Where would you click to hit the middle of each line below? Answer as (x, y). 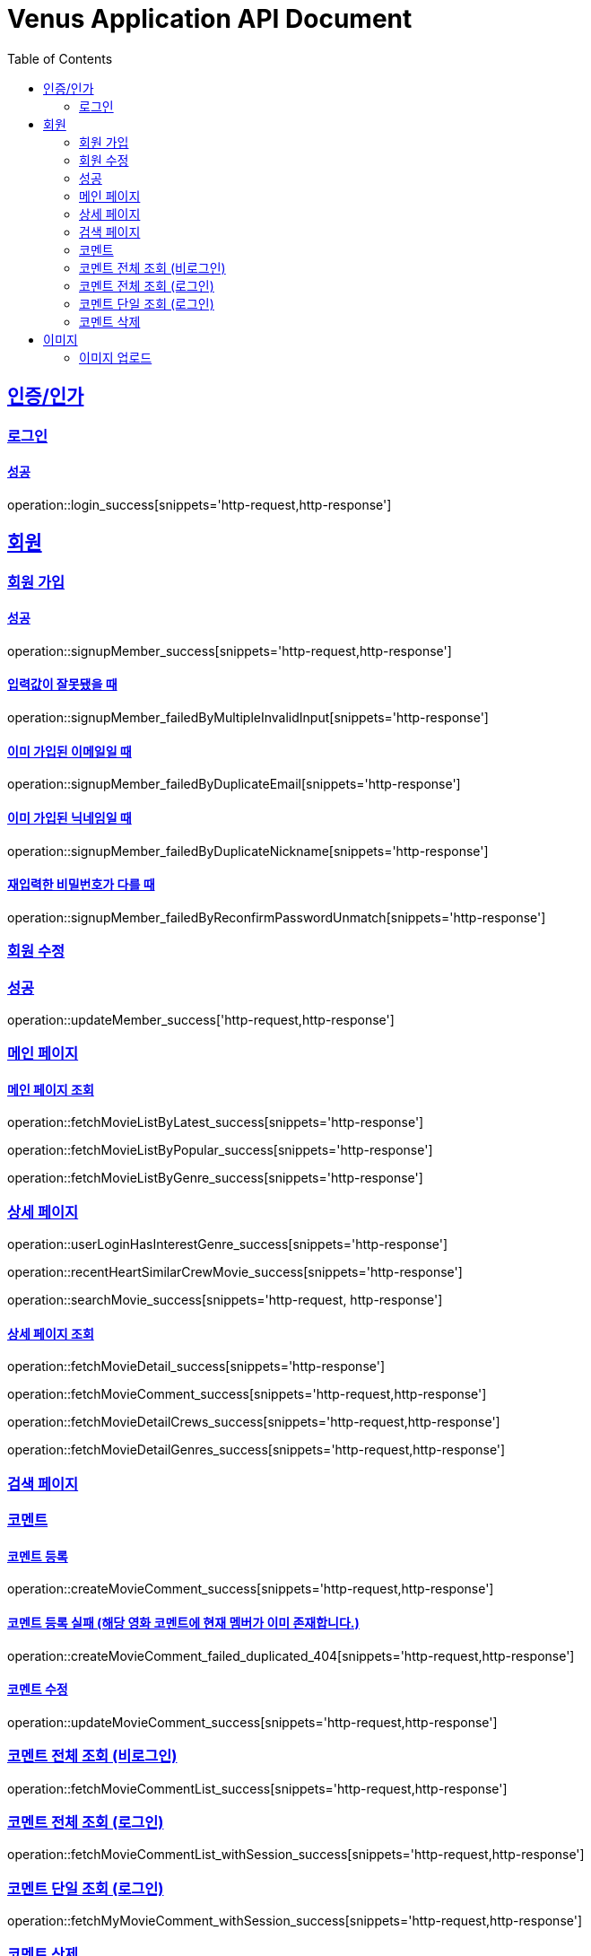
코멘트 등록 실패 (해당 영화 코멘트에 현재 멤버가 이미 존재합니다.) (183, 1623)
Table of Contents (60, 58)
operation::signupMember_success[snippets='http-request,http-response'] (230, 651)
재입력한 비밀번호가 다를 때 (81, 885)
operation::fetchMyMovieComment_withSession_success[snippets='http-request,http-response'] (295, 1921)
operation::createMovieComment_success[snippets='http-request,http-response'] (251, 1589)
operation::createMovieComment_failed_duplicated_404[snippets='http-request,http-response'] (291, 1655)
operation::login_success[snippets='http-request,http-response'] (200, 504)
